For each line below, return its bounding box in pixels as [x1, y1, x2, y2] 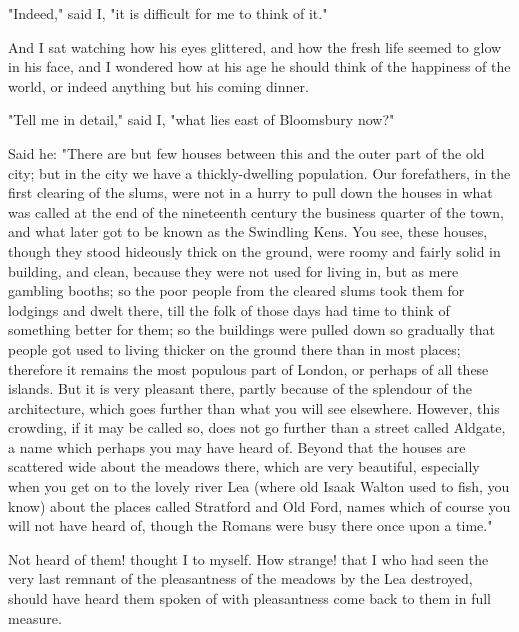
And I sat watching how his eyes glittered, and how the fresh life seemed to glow [8, 36, 502, 57]
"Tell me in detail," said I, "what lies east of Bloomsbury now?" [8, 109, 395, 130]
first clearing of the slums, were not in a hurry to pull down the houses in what [8, 182, 493, 203]
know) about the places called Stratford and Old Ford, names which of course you [8, 495, 511, 516]
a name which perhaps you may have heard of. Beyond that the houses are [8, 436, 466, 457]
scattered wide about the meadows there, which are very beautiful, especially [8, 456, 480, 477]
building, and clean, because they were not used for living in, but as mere [8, 260, 459, 281]
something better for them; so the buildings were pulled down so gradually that [8, 319, 495, 340]
